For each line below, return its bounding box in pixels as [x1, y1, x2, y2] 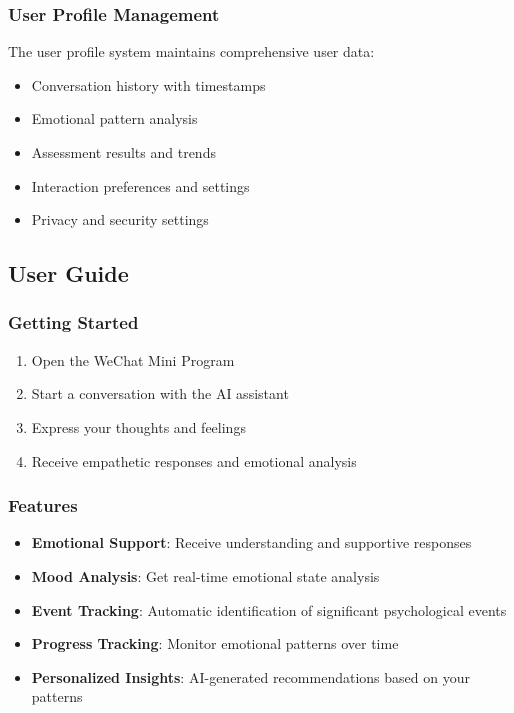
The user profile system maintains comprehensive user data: [8, 41, 375, 62]
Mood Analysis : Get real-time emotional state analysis [31, 565, 380, 586]
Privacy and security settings [31, 209, 209, 230]
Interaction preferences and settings [31, 175, 250, 196]
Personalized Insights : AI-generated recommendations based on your [31, 666, 470, 687]
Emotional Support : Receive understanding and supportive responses [31, 532, 472, 553]
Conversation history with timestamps [31, 74, 266, 95]
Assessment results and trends [31, 142, 216, 162]
